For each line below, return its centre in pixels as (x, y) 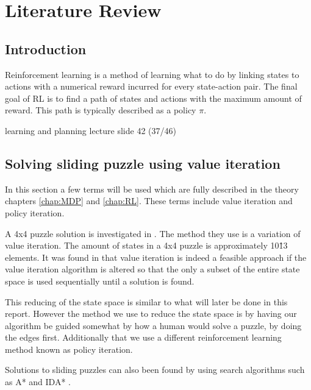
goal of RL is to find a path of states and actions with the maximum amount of (153, 98)
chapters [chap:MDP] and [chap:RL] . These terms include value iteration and (149, 201)
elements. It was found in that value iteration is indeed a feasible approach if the (156, 257)
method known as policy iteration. (69, 349)
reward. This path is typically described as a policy (101, 110)
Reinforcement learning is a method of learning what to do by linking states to (152, 74)
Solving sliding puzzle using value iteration (143, 163)
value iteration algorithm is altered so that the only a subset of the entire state (152, 269)
